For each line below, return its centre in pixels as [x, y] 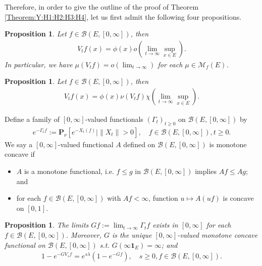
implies [206, 171]
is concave [238, 198]
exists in [165, 225]
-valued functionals [114, 119]
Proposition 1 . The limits [47, 225]
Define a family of [32, 119]
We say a [19, 144]
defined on [139, 144]
